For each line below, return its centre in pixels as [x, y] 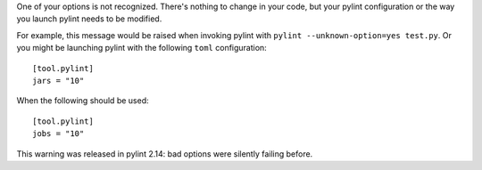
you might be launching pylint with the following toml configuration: [141, 48]
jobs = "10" [58, 134]
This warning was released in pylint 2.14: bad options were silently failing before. [165, 154]
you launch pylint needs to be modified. [89, 19]
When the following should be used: [83, 101]
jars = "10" [58, 81]
